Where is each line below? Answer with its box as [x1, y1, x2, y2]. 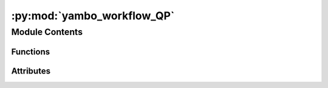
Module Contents [11, 27, 83, 37]
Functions [11, 46, 50, 57]
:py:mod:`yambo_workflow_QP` [11, 9, 175, 22]
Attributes [11, 66, 51, 76]
